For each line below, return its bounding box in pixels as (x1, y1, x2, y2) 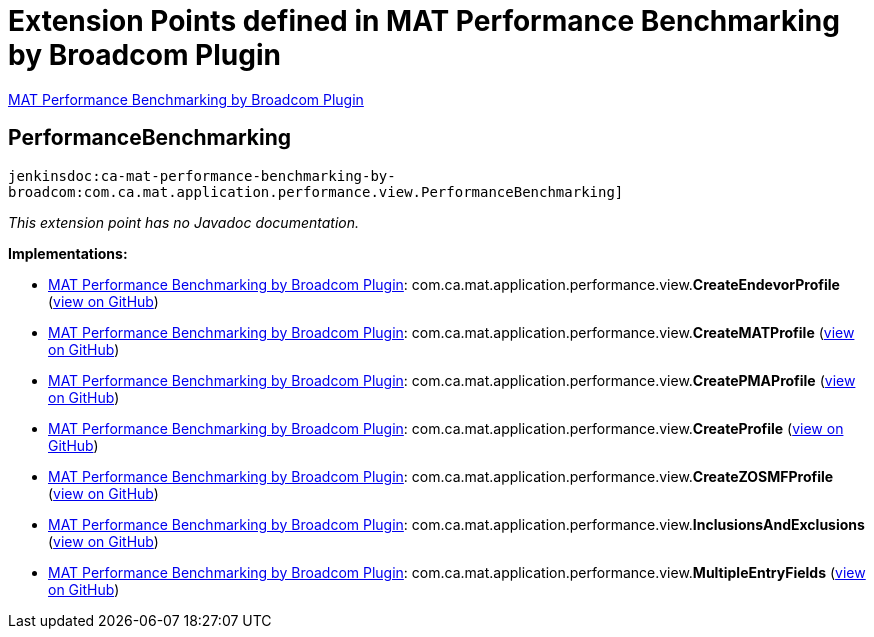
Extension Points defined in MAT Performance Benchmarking (8, 4, 840, 38)
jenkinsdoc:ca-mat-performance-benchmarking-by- (8, 167, 396, 184)
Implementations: (8, 244, 128, 262)
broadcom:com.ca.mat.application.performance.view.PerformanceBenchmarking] (8, 183, 624, 200)
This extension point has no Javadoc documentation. (8, 213, 360, 231)
